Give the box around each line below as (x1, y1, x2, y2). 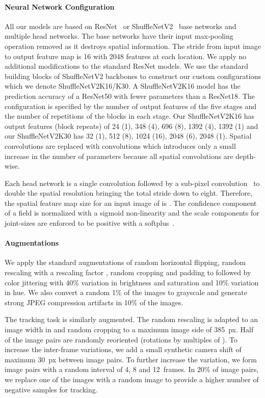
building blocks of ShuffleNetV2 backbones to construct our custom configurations (5, 70, 261, 81)
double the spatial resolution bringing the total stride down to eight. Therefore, (5, 188, 253, 198)
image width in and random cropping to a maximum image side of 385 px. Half (5, 324, 254, 335)
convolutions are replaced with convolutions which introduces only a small (5, 140, 236, 151)
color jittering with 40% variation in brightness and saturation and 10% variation (5, 277, 259, 287)
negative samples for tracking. (5, 384, 98, 394)
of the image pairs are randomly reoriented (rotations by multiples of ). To (5, 334, 238, 344)
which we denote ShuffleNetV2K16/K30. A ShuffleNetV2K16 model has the (5, 81, 241, 91)
